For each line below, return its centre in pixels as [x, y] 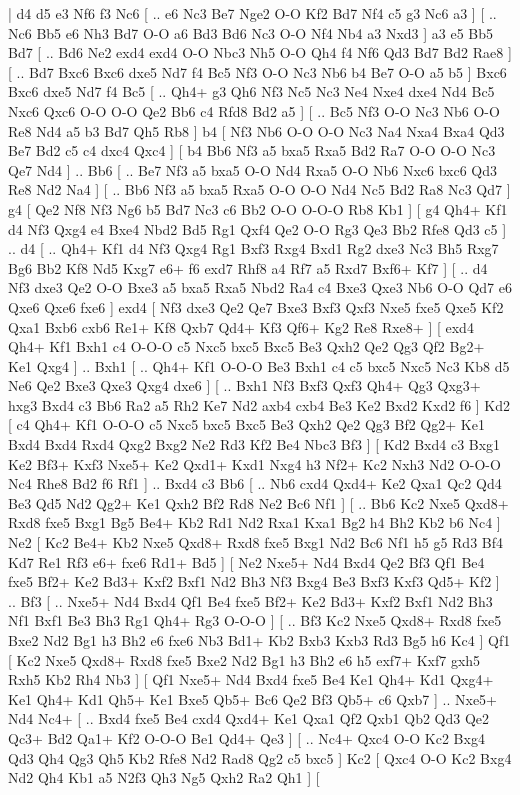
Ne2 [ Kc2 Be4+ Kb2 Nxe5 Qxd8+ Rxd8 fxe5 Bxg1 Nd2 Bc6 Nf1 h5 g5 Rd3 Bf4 [256, 542]
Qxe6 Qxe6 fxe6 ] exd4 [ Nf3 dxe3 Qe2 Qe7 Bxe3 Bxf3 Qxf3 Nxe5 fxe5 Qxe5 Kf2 [256, 306]
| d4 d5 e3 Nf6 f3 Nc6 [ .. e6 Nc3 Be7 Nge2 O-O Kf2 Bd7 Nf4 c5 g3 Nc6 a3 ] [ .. [252, 13]
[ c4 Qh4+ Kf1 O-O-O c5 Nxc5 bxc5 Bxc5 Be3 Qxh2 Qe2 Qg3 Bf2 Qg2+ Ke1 [246, 424]
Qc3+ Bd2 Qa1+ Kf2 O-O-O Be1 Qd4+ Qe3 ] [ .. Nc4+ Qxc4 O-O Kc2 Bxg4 [246, 737]
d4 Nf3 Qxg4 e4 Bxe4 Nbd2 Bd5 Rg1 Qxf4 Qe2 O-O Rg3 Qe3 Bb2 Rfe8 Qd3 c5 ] [257, 228]
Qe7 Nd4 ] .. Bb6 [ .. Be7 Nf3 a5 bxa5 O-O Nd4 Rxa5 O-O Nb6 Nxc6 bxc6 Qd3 [252, 169]
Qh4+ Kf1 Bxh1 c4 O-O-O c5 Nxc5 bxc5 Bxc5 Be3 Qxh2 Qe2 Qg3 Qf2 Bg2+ [246, 346]
